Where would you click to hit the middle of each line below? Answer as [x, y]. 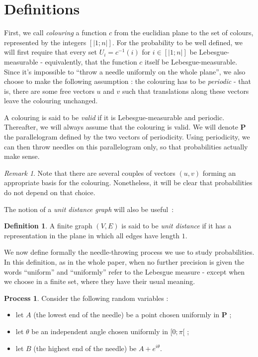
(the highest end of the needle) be [85, 348]
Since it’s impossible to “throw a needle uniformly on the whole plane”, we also [125, 71]
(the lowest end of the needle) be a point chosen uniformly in [127, 315]
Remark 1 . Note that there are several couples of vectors [90, 173]
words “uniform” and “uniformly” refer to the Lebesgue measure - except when [125, 271]
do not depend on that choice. [50, 192]
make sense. [22, 156]
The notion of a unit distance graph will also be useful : [89, 209]
